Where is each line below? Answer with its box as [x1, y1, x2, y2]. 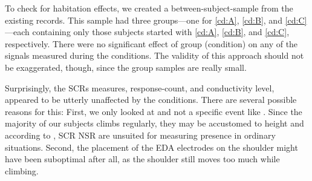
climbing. [5, 164, 39, 177]
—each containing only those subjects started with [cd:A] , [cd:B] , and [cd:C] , [5, 25, 290, 38]
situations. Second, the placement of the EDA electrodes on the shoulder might [5, 140, 298, 153]
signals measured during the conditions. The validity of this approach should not [5, 49, 304, 62]
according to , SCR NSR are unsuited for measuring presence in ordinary [5, 128, 276, 141]
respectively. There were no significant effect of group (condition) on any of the [5, 37, 298, 50]
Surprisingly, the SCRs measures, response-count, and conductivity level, [5, 81, 275, 94]
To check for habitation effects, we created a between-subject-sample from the [5, 2, 293, 14]
